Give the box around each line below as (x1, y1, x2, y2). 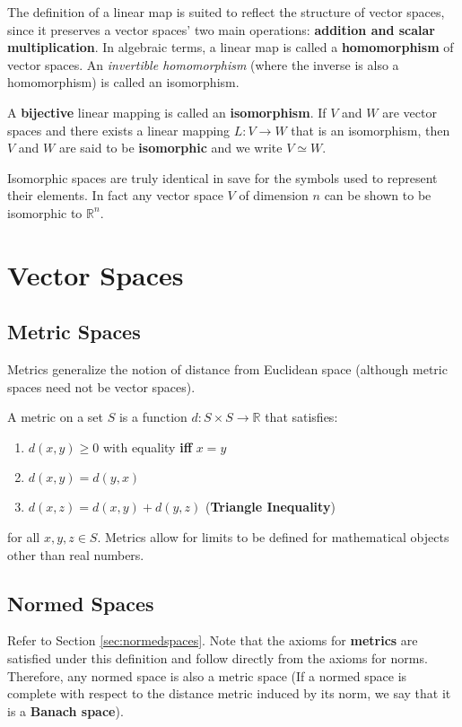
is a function (118, 407, 187, 426)
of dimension (239, 186, 309, 205)
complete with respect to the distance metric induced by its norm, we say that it (7, 684, 451, 703)
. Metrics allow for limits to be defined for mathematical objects (97, 528, 449, 547)
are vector (382, 102, 437, 121)
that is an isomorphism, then (291, 120, 450, 139)
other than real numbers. (7, 545, 144, 564)
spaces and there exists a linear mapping (7, 120, 231, 139)
